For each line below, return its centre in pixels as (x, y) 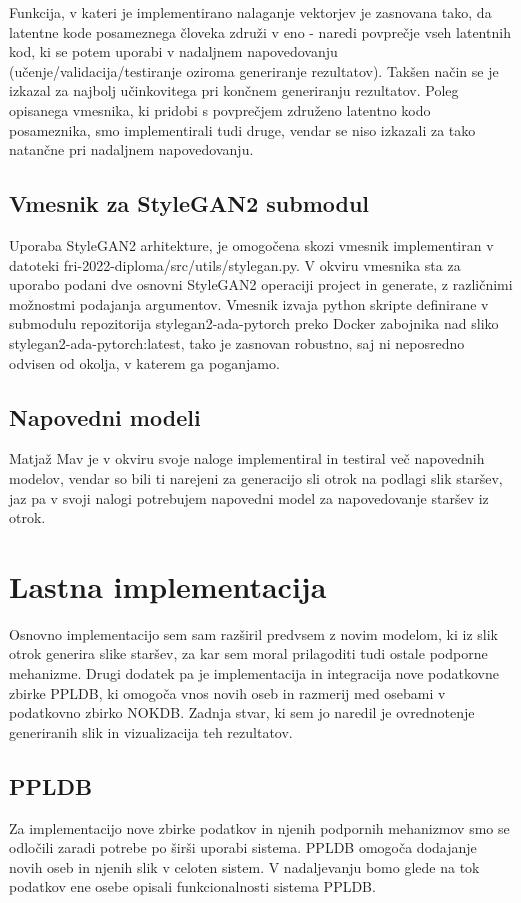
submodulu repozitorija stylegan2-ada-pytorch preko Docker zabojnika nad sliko (254, 323)
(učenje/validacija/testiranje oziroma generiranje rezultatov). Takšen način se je (254, 70)
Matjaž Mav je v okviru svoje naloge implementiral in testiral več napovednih (247, 458)
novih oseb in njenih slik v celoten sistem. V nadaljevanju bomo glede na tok (244, 866)
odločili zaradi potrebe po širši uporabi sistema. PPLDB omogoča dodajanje (243, 847)
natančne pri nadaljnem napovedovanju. (131, 149)
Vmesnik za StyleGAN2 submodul (189, 203)
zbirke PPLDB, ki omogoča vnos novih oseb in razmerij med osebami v (227, 692)
